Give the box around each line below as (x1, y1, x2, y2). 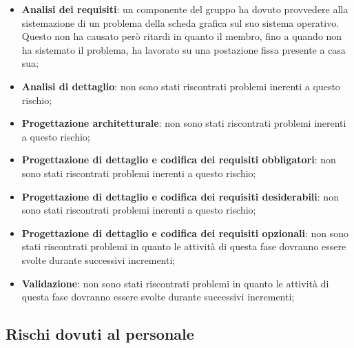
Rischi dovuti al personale (6, 323, 194, 345)
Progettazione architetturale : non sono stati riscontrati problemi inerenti (21, 116, 346, 130)
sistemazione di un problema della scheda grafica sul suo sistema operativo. (21, 15, 340, 30)
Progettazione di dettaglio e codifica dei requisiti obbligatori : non (21, 152, 336, 167)
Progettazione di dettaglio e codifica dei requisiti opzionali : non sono (21, 225, 348, 240)
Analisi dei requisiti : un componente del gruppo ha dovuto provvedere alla (21, 2, 348, 16)
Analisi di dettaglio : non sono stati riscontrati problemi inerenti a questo (21, 79, 340, 93)
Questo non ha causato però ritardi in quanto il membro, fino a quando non (21, 29, 342, 43)
